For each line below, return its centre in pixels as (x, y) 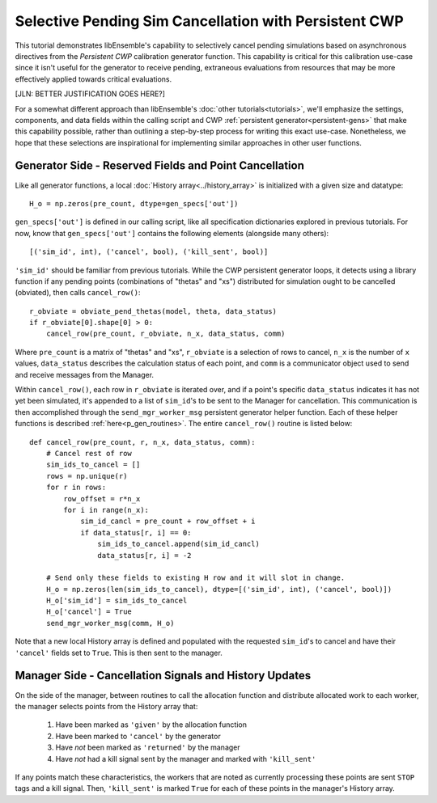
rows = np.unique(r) (87, 476)
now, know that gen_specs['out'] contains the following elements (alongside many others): (172, 233)
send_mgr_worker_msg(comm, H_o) (110, 623)
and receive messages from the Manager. (84, 374)
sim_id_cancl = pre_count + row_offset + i (168, 521)
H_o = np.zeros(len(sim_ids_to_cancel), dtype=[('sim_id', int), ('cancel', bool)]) (219, 589)
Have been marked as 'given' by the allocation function (151, 725)
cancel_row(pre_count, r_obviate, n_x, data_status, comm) (165, 334)
